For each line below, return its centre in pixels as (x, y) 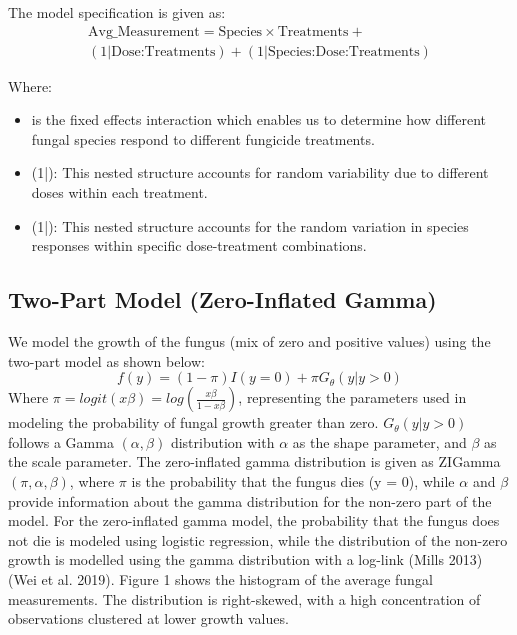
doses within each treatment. (119, 192)
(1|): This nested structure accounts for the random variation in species (250, 225)
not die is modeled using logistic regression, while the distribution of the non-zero (258, 539)
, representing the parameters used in (352, 397)
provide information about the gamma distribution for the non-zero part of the (250, 500)
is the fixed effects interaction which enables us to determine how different (258, 119)
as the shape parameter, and (379, 441)
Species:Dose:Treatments (343, 51)
